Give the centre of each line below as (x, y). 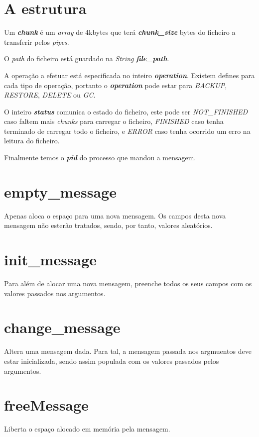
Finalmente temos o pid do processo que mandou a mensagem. (100, 158)
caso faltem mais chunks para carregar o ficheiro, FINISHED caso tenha (114, 121)
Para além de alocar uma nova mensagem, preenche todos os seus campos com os (128, 283)
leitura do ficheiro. (32, 141)
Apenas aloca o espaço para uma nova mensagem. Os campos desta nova (115, 215)
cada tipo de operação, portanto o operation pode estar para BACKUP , (116, 85)
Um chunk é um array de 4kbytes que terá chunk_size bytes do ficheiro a (120, 32)
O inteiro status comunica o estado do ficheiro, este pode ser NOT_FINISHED (126, 111)
